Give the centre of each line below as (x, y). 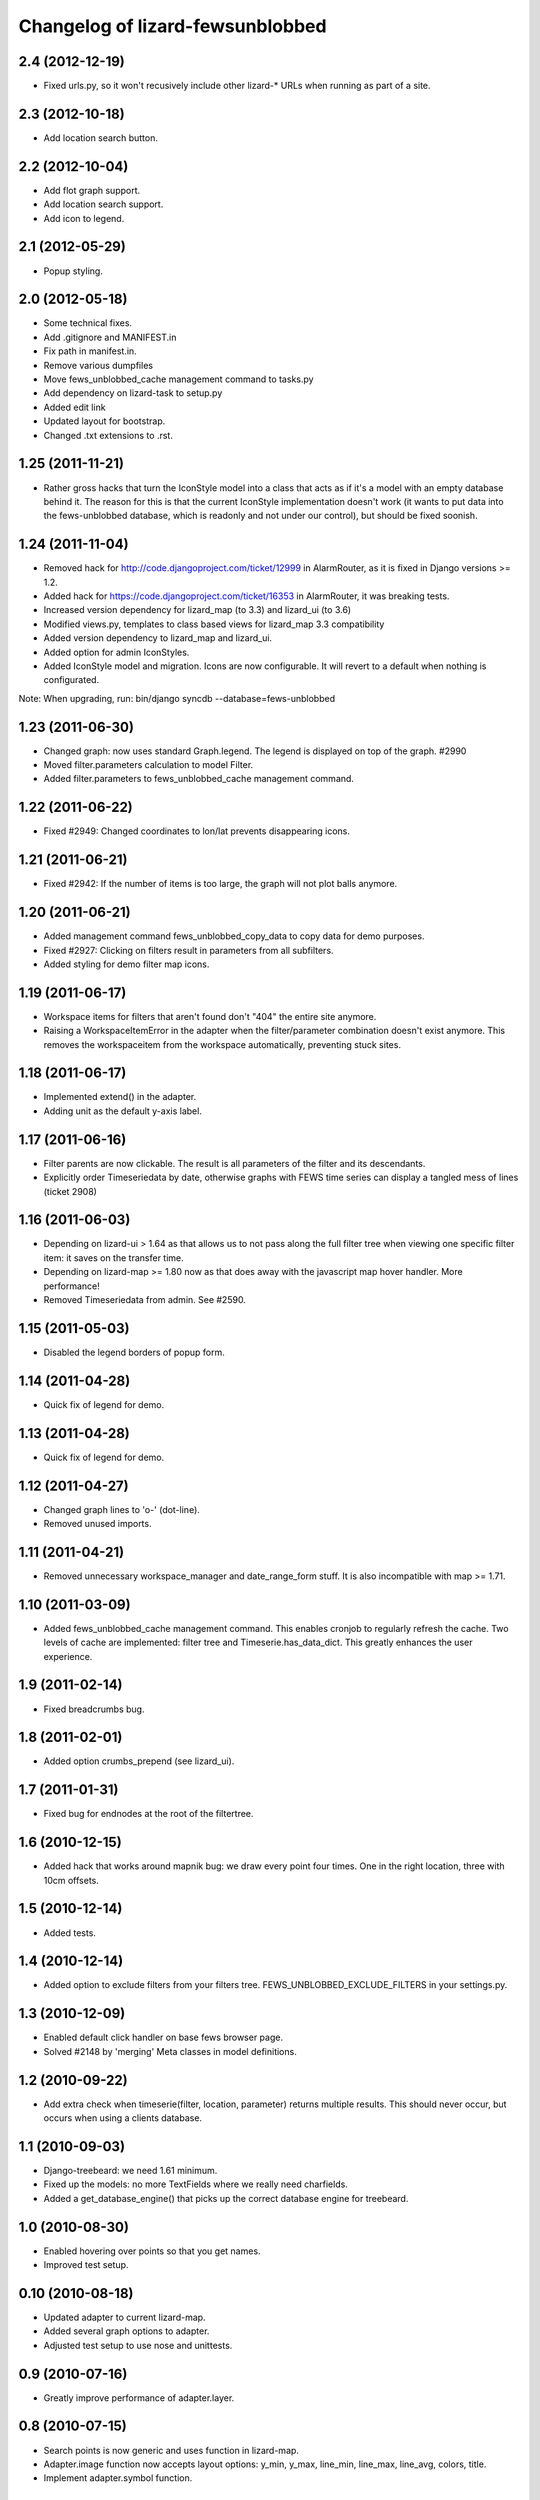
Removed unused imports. (97, 1524)
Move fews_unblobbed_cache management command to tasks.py (178, 379)
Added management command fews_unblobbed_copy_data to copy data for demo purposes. (234, 936)
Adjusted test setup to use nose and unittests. (138, 2345)
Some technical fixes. (88, 323)
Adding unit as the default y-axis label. (122, 1111)
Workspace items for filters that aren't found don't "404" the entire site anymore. (210, 1016)
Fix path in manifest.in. (90, 351)
